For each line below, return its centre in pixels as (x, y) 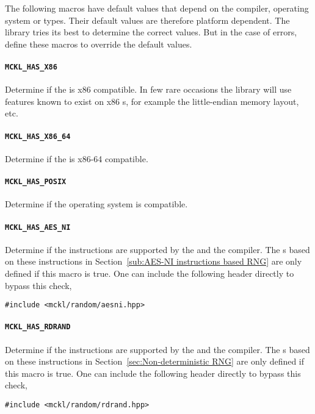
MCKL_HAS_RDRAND (38, 327)
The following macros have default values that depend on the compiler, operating (157, 8)
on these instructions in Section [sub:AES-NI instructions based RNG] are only (154, 261)
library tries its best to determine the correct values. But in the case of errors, (151, 32)
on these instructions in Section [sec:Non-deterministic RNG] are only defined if (155, 361)
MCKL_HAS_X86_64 (38, 136)
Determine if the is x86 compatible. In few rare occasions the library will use (148, 89)
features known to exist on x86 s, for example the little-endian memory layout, (152, 101)
